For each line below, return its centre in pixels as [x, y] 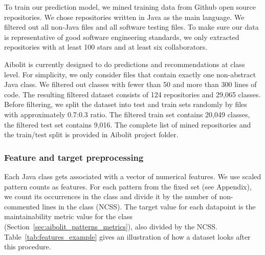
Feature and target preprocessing [74, 157]
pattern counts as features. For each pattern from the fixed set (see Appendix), [128, 186]
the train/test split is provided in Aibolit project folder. [91, 134]
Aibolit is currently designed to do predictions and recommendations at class [125, 64]
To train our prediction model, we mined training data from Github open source [130, 7]
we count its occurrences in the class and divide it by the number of [111, 196]
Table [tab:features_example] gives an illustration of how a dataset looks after [127, 236]
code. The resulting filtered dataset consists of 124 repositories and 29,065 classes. [132, 94]
